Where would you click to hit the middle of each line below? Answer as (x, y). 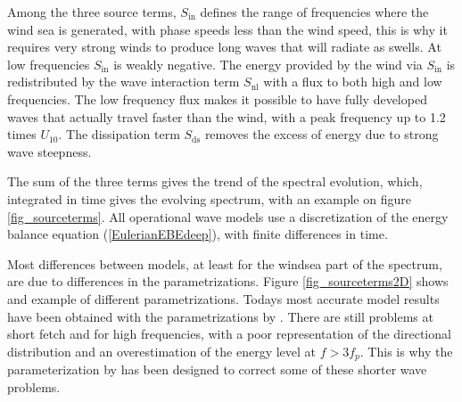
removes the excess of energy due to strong (322, 134)
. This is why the (406, 351)
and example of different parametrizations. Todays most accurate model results (223, 298)
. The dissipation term (119, 134)
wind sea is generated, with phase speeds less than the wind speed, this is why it (227, 29)
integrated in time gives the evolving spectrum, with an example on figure (209, 198)
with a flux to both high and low (353, 82)
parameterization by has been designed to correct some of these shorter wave (217, 369)
